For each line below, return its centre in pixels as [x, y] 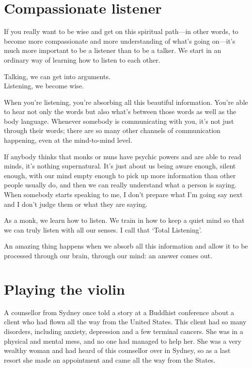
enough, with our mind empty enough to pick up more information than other [120, 175]
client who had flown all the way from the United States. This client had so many [125, 322]
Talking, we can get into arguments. [57, 76]
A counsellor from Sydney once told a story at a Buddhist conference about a [119, 312]
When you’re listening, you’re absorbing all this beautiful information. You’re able [126, 102]
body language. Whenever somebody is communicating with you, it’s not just [119, 121]
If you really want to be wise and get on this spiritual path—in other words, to [121, 31]
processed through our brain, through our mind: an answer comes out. [108, 255]
